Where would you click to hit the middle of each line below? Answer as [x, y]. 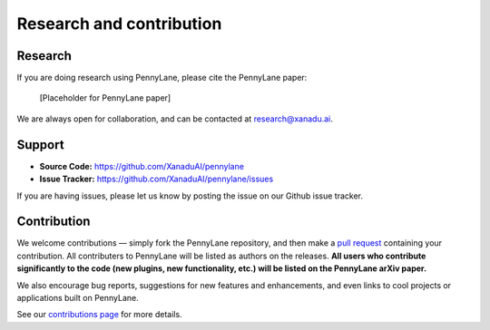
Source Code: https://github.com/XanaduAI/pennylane [142, 166]
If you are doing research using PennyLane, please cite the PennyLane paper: [162, 78]
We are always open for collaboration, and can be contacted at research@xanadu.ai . [175, 119]
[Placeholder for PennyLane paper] [105, 98]
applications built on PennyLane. [78, 298]
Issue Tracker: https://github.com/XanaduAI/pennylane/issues [157, 179]
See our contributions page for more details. [99, 315]
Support [40, 145]
